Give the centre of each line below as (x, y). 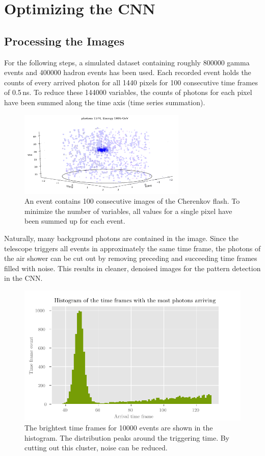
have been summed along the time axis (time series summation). (105, 102)
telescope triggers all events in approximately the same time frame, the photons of (132, 248)
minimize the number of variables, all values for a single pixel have (128, 211)
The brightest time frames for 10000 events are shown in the (119, 427)
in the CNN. (23, 278)
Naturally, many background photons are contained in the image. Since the (121, 238)
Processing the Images (64, 41)
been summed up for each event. (75, 221)
